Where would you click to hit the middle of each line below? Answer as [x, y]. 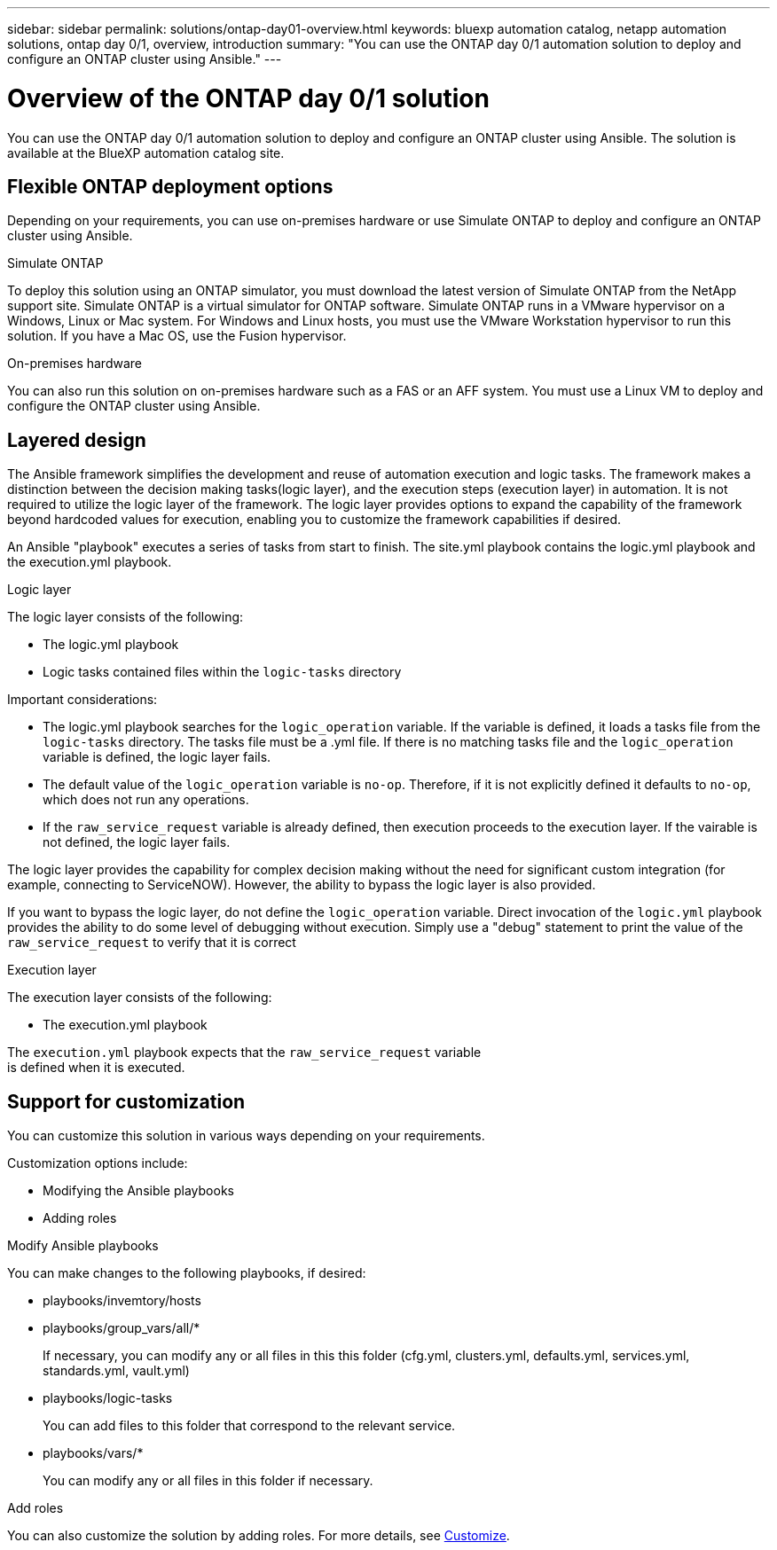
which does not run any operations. [146, 800]
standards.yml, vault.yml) [116, 1371]
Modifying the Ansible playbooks [138, 1191]
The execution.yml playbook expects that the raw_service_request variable [244, 1053]
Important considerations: [82, 700]
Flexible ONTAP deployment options [170, 186]
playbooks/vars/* [93, 1453]
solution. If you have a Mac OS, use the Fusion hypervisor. [177, 336]
